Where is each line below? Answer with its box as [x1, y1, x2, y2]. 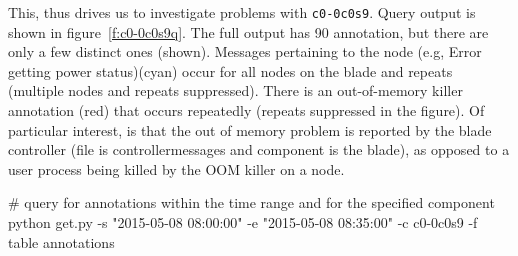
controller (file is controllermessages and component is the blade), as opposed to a [8, 139, 510, 160]
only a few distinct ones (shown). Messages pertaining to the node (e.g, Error [8, 41, 482, 62]
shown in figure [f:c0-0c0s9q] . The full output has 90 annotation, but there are [8, 21, 489, 42]
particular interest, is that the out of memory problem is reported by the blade [8, 119, 492, 140]
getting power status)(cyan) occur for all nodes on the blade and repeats [8, 60, 453, 81]
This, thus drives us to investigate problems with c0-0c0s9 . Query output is [8, 2, 476, 22]
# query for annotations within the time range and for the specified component [8, 192, 495, 213]
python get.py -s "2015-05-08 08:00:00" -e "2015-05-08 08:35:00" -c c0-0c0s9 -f [8, 212, 478, 232]
